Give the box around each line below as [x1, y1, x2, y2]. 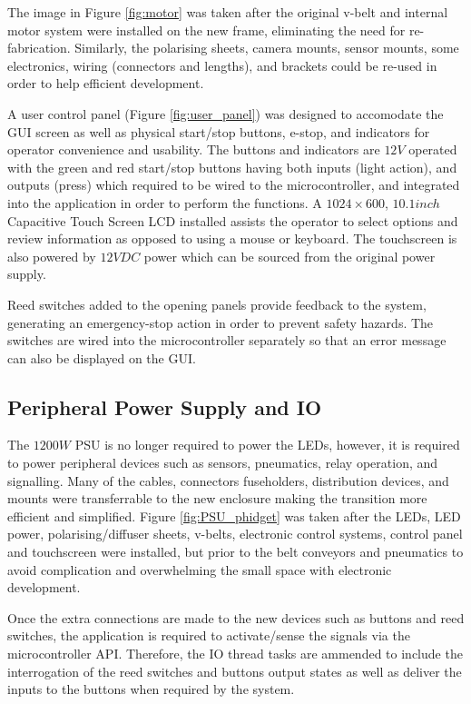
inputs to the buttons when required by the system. [7, 679, 295, 699]
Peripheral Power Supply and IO [7, 392, 322, 421]
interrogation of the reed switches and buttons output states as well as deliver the [7, 661, 462, 680]
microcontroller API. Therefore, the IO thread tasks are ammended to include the [7, 644, 463, 663]
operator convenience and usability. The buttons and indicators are [7, 140, 380, 159]
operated [408, 140, 457, 159]
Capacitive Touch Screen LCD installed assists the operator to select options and [7, 211, 458, 230]
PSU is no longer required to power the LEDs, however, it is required [74, 435, 460, 454]
